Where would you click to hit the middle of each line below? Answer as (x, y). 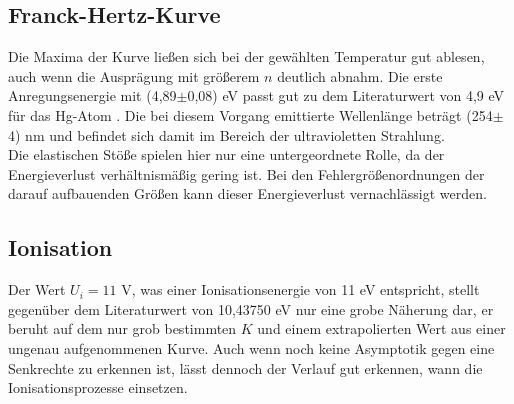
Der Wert (37, 289)
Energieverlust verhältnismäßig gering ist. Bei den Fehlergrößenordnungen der (246, 173)
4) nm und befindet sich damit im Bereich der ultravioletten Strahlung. (226, 134)
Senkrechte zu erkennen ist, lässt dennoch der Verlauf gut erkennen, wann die (245, 367)
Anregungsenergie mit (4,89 (92, 95)
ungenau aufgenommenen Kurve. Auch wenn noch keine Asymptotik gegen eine (251, 347)
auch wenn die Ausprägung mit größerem (134, 75)
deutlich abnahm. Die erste (360, 75)
